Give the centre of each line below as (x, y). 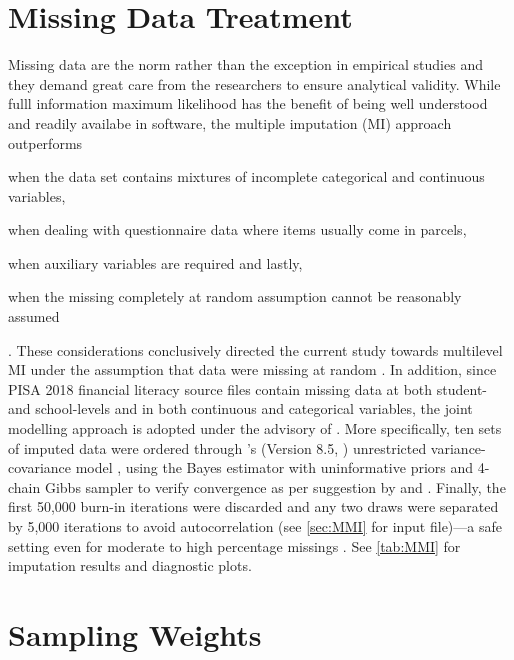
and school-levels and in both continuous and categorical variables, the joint (240, 408)
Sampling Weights (135, 633)
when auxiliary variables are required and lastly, (155, 262)
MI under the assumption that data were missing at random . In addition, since (252, 369)
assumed (34, 316)
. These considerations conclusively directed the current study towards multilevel (255, 349)
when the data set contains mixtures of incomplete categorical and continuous (246, 176)
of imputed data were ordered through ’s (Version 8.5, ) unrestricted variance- (247, 447)
